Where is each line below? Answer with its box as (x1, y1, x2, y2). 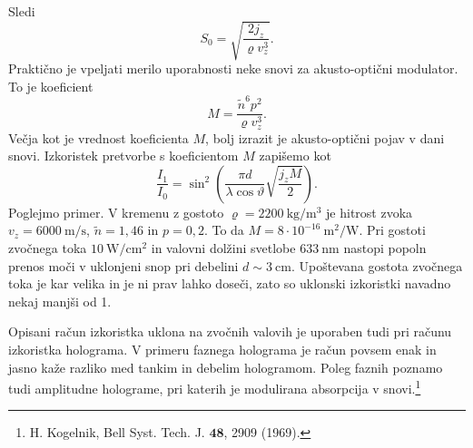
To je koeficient (8, 76, 94, 95)
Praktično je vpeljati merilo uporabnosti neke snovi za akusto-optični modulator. (8, 59, 458, 78)
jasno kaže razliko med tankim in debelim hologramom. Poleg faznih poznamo (8, 357, 443, 376)
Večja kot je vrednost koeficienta (8, 128, 189, 147)
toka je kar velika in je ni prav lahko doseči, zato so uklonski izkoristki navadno (8, 274, 451, 293)
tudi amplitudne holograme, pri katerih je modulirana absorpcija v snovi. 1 (8, 376, 421, 397)
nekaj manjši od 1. (8, 291, 112, 310)
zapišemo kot (259, 146, 331, 165)
